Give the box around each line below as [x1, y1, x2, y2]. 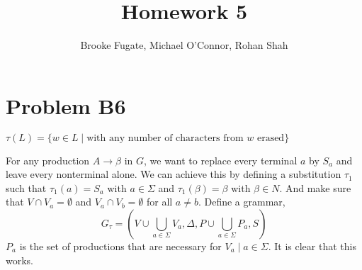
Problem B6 [6, 91, 126, 120]
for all [146, 194, 173, 209]
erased [256, 133, 285, 143]
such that [6, 180, 47, 195]
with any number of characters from [86, 133, 244, 143]
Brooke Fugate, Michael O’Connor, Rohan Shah [80, 38, 288, 52]
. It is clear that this [268, 239, 356, 254]
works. [6, 252, 34, 267]
